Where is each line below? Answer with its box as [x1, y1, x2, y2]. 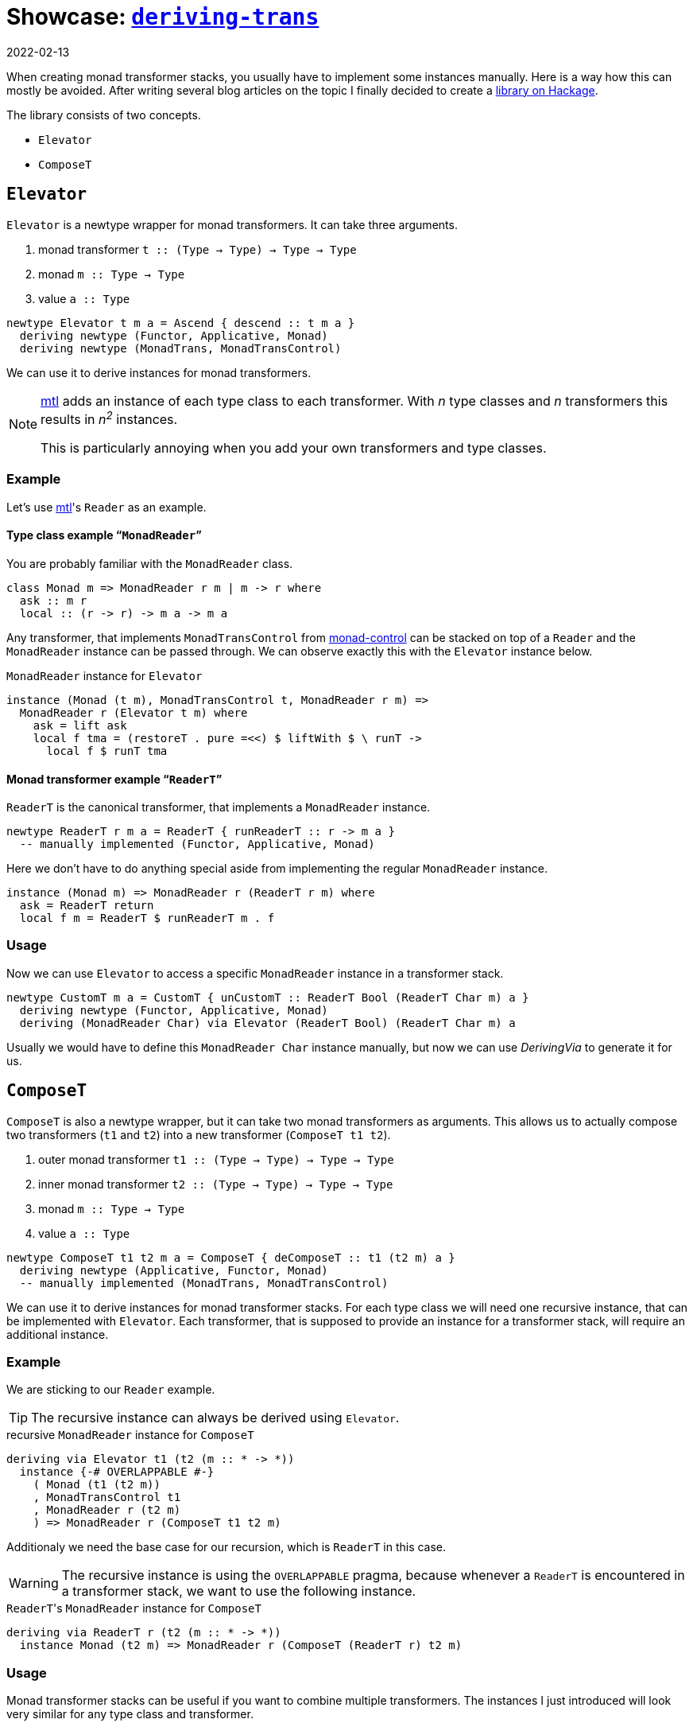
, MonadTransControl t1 [33, 1491, 181, 1504]
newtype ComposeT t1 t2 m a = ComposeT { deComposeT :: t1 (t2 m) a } [6, 1251, 455, 1264]
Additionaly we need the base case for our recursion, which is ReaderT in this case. [6, 1540, 447, 1554]
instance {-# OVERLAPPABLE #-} [19, 1465, 215, 1479]
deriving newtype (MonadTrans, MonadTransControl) [19, 341, 342, 355]
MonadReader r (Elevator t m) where [19, 706, 248, 719]
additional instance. [6, 1327, 109, 1341]
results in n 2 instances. [41, 408, 178, 427]
